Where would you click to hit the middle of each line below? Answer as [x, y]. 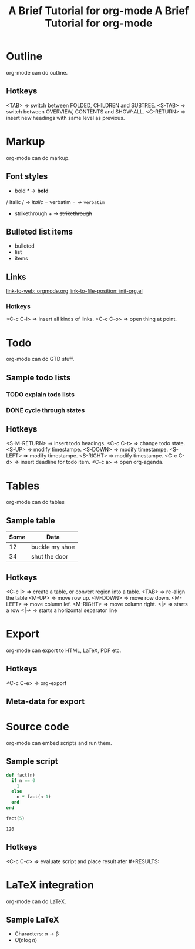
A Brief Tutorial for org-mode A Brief [99, 11]
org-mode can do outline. [37, 72]
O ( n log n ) [26, 940]
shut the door [50, 557]
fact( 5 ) [16, 818]
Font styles [27, 177]
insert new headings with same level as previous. [65, 118]
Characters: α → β [37, 934]
